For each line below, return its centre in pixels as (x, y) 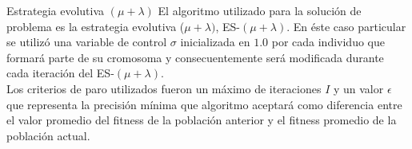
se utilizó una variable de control (87, 42)
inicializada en (215, 42)
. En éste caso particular (346, 26)
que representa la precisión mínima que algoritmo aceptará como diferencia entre (204, 104)
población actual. (48, 135)
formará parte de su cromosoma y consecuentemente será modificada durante (195, 57)
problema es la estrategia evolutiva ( (96, 26)
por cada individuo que (328, 42)
